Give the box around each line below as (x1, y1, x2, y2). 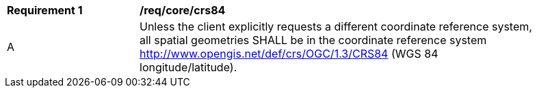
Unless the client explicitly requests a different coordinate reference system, (140, 20, 532, 33)
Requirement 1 (7, 3, 83, 17)
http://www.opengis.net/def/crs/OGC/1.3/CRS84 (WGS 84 (140, 47, 438, 60)
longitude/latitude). (140, 60, 237, 74)
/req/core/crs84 (140, 3, 226, 17)
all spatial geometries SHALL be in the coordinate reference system (140, 33, 487, 47)
